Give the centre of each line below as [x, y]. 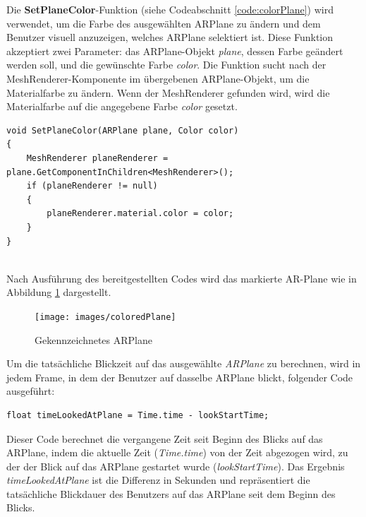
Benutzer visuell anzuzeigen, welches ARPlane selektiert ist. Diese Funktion [170, 37]
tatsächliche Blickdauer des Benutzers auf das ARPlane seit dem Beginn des [171, 493]
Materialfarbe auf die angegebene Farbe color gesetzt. [122, 106]
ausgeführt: [31, 391]
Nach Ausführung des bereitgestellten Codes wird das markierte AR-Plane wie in [182, 278]
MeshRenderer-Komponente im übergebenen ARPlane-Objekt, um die [158, 78]
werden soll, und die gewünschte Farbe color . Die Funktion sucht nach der [166, 65]
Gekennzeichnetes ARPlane [93, 339]
